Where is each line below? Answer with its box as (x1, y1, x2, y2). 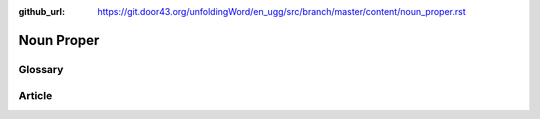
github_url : (18, 6, 65, 17)
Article (18, 89, 53, 103)
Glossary (18, 62, 64, 76)
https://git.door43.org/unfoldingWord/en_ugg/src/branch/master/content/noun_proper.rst (97, 6, 466, 17)
